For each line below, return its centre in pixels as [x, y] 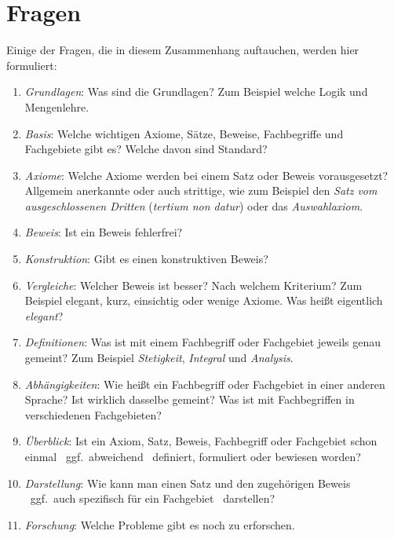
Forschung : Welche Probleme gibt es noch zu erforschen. [160, 524]
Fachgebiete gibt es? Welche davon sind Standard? [146, 149]
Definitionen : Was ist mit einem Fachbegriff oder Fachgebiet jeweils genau [203, 342]
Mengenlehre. [57, 106]
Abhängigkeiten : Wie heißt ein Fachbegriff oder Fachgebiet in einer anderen [205, 384]
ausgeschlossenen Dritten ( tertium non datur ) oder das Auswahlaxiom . [194, 205]
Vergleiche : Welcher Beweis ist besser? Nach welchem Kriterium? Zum [193, 285]
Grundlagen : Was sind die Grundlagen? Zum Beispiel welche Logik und [196, 91]
